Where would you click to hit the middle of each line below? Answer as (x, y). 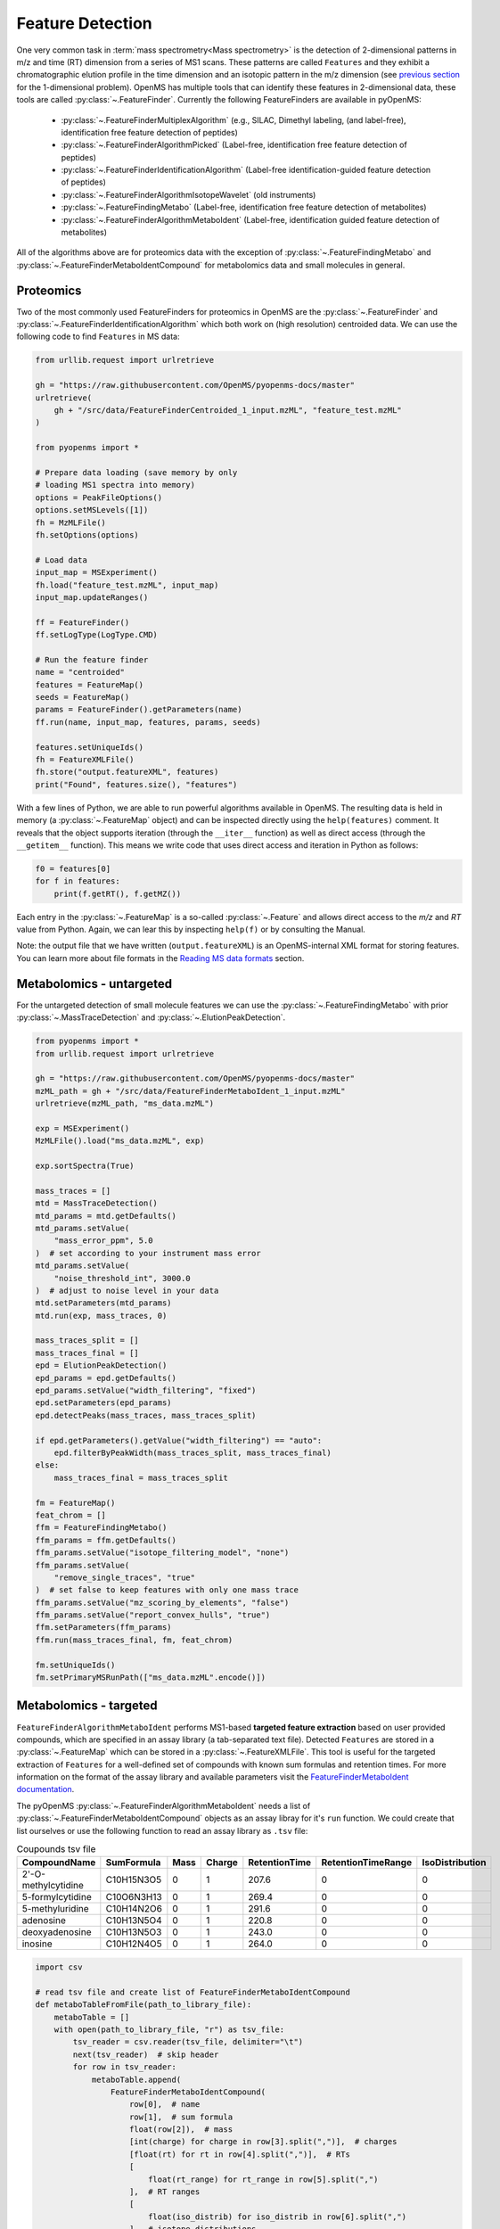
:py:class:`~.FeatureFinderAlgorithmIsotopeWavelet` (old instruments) (189, 194)
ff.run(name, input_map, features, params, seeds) (148, 722)
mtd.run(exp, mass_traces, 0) (101, 1316)
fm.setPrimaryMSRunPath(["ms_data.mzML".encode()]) (151, 1678)
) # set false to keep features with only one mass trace (167, 1590)
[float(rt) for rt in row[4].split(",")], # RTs (240, 2154)
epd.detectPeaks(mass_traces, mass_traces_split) (146, 1415)
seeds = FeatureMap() (82, 697)
